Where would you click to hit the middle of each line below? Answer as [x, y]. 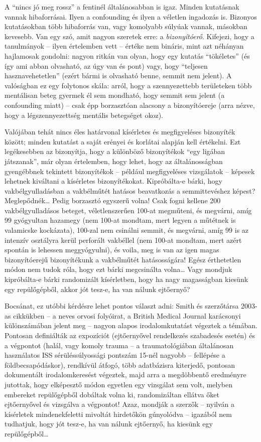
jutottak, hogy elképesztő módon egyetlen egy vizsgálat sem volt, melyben [119, 384]
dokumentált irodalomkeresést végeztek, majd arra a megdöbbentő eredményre [125, 375]
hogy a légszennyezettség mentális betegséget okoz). [84, 115]
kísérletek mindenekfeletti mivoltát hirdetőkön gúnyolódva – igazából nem [118, 414]
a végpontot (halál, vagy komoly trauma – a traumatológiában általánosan [119, 345]
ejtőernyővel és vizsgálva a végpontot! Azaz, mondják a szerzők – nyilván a [119, 404]
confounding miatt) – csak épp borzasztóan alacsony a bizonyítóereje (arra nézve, [130, 105]
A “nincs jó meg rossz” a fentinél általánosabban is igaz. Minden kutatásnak [122, 7]
